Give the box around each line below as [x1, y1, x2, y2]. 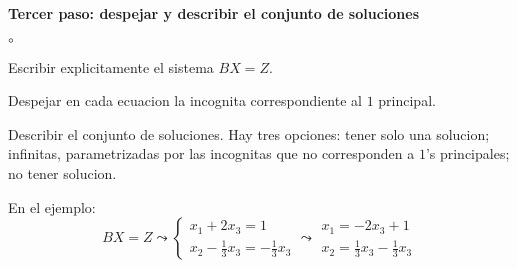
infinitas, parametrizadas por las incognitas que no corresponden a [8, 143, 415, 164]
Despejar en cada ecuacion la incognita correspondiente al [8, 90, 362, 111]
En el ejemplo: [8, 196, 96, 217]
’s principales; [425, 143, 510, 164]
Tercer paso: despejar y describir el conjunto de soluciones [8, 3, 420, 23]
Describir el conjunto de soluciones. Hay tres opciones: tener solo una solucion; [8, 123, 490, 144]
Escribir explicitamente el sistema [8, 56, 214, 77]
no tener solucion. [8, 162, 117, 183]
